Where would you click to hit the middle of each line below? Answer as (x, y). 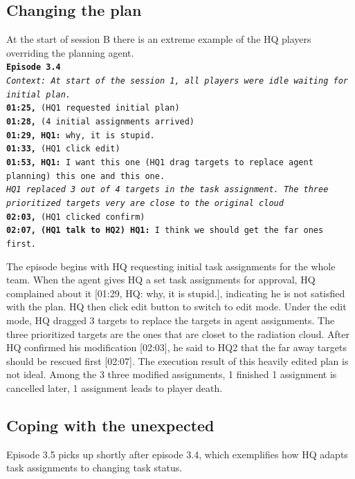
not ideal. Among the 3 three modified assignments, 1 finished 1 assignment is (172, 374)
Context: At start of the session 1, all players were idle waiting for (177, 81)
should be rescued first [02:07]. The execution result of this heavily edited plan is (177, 360)
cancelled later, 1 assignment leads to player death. (115, 387)
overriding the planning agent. (70, 52)
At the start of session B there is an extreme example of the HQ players (159, 39)
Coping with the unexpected (110, 425)
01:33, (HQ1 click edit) (63, 149)
